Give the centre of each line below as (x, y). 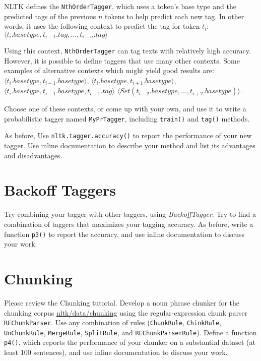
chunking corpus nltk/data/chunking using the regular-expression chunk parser (126, 312)
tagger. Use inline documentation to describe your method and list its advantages (130, 145)
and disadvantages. (33, 155)
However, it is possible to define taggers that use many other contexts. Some (122, 60)
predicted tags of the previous (50, 16)
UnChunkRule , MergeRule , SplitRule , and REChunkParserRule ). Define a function (130, 332)
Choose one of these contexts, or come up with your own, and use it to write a (125, 109)
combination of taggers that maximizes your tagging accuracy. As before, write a (129, 224)
